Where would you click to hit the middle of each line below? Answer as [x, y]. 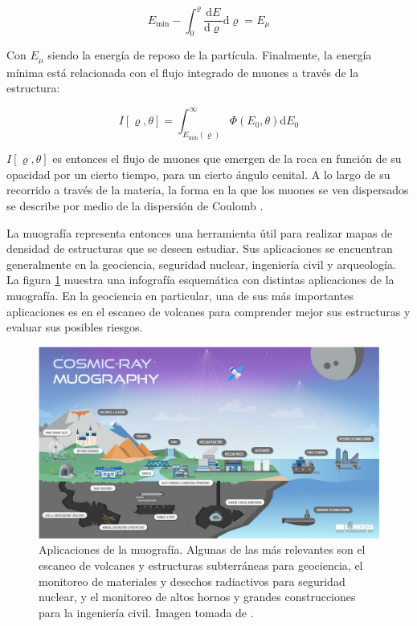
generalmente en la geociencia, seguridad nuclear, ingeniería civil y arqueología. [201, 264]
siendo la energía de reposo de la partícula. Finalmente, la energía [210, 55]
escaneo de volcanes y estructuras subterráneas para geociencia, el [201, 565]
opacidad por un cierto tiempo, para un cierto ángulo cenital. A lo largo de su [198, 174]
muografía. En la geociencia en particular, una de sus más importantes [180, 296]
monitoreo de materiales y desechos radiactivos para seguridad [192, 581]
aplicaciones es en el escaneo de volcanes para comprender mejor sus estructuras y [208, 311]
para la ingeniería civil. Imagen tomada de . [146, 612]
